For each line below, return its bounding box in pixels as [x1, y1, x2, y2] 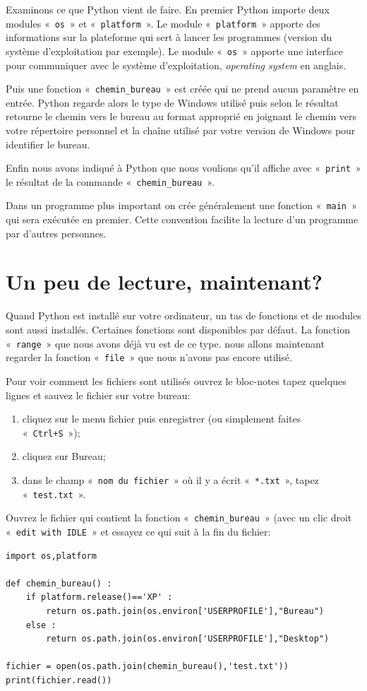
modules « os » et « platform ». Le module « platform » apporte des [6, 16, 320, 30]
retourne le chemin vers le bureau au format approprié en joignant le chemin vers [6, 109, 357, 124]
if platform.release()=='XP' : [25, 592, 173, 603]
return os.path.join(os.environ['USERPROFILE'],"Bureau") [46, 606, 325, 616]
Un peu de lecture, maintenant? [6, 267, 323, 296]
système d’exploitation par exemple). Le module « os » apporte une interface [6, 43, 343, 58]
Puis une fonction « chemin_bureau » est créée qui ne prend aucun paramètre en [6, 81, 359, 96]
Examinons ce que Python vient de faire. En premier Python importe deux [6, 2, 330, 16]
